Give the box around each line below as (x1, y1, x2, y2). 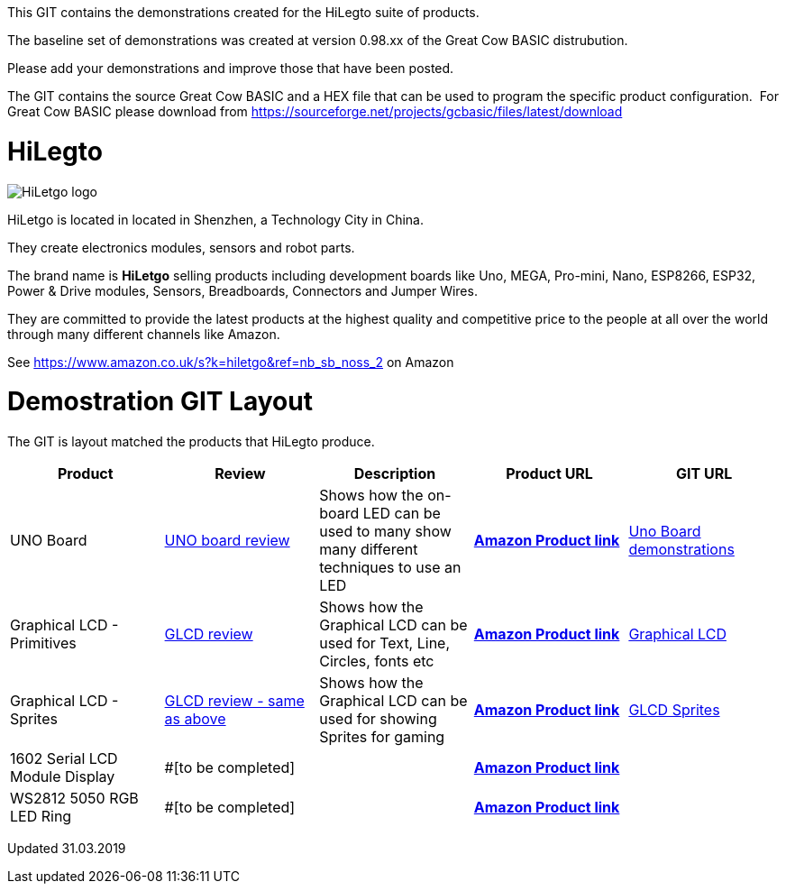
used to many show (319, 522, 452, 540)
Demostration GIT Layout (7, 386, 313, 418)
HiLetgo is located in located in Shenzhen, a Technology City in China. (7, 211, 425, 227)
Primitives (10, 634, 77, 652)
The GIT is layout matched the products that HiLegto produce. (7, 434, 375, 449)
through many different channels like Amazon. (7, 326, 280, 342)
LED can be (362, 504, 441, 522)
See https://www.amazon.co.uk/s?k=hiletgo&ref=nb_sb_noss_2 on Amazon (7, 354, 454, 370)
